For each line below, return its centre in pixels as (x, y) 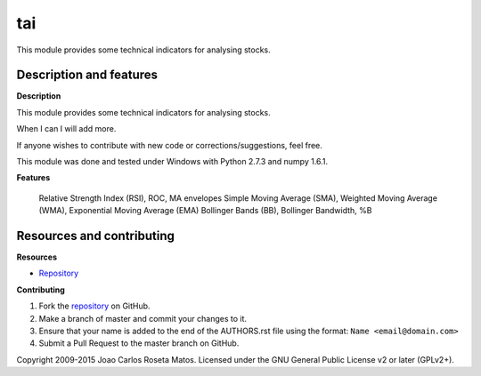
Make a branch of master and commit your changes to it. (143, 318)
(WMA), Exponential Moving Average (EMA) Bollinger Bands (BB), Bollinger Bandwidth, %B (205, 211)
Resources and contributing (96, 236)
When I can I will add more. (66, 129)
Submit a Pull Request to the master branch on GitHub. (139, 343)
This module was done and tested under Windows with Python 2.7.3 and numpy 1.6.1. (172, 162)
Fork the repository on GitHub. (94, 306)
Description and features (87, 75)
